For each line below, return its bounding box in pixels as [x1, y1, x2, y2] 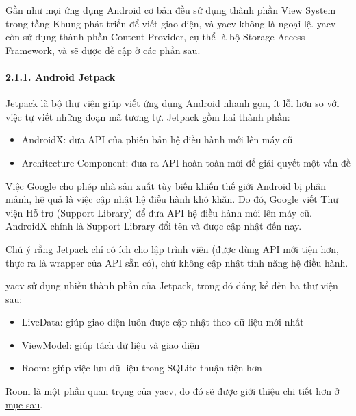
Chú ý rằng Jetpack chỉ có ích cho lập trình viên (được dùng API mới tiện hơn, [5, 241, 339, 256]
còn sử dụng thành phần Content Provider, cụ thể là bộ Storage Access [5, 29, 305, 44]
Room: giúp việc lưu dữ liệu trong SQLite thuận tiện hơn [21, 360, 262, 375]
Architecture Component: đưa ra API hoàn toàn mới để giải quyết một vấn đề [21, 155, 351, 169]
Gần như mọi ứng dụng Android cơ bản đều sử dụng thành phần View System [5, 3, 336, 16]
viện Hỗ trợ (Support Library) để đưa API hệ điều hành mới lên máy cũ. [5, 205, 312, 219]
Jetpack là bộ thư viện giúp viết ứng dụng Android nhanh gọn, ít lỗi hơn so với [5, 96, 340, 110]
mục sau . [5, 397, 43, 411]
